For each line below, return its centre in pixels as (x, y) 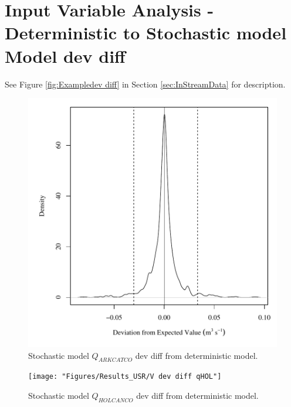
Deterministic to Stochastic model (146, 33)
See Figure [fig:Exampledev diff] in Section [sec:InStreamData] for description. (145, 84)
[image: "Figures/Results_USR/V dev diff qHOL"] (125, 377)
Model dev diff (65, 55)
